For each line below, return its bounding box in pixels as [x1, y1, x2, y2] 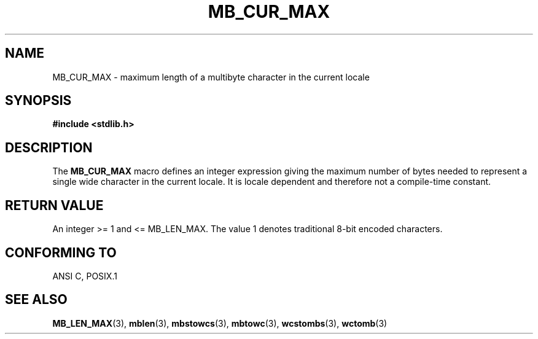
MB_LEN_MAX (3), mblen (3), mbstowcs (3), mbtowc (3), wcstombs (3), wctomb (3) [52, 318, 388, 329]
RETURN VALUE [5, 197, 104, 213]
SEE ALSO [5, 292, 68, 308]
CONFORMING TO [5, 244, 117, 260]
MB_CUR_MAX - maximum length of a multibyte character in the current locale [52, 71, 370, 82]
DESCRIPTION [5, 139, 93, 155]
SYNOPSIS [5, 93, 72, 109]
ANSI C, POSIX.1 [52, 270, 117, 281]
